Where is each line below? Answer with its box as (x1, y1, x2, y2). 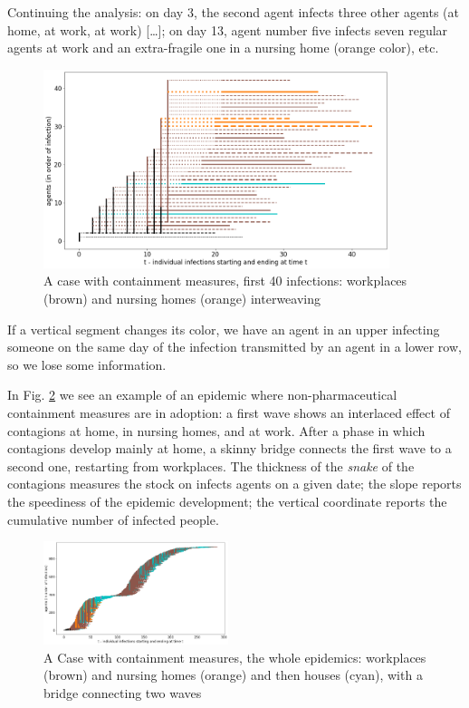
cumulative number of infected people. (7, 509, 219, 529)
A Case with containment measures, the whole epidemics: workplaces (43, 647, 426, 666)
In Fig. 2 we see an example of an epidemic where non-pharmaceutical (7, 385, 397, 404)
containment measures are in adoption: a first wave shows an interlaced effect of (7, 403, 450, 422)
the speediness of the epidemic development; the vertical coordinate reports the (7, 491, 447, 510)
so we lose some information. (7, 354, 167, 373)
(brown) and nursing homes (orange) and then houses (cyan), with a (43, 665, 423, 684)
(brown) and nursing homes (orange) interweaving (43, 289, 321, 308)
